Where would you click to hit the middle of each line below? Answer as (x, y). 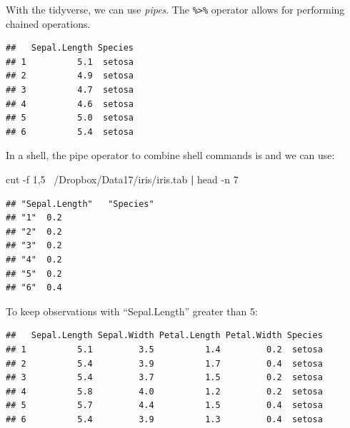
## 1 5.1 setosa (70, 62)
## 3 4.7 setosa (70, 90)
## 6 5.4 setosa (70, 132)
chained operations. (48, 23)
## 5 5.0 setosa (70, 118)
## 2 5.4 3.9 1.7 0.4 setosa (164, 363)
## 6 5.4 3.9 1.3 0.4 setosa (164, 419)
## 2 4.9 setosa (70, 76)
